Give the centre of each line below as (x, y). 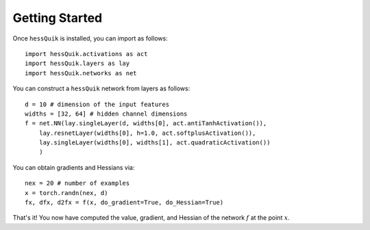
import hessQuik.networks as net (81, 73)
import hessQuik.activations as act (86, 54)
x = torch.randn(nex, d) (66, 193)
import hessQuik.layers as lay (77, 64)
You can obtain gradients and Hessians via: (74, 167)
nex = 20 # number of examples (77, 183)
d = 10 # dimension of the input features (97, 104)
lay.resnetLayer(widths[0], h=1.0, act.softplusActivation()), (147, 133)
